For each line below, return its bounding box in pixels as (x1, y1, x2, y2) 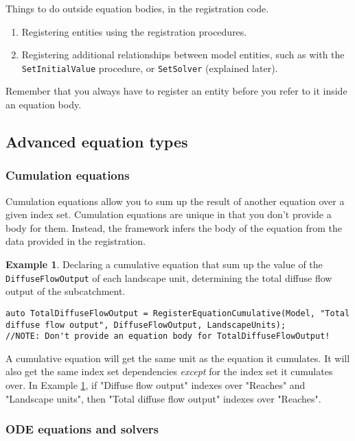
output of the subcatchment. (5, 284, 126, 298)
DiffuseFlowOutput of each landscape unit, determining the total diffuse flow (5, 270, 332, 285)
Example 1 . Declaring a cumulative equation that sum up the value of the (5, 257, 323, 271)
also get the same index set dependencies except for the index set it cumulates (5, 364, 333, 379)
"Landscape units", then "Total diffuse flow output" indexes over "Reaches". (5, 391, 321, 405)
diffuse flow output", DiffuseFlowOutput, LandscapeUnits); (5, 320, 286, 330)
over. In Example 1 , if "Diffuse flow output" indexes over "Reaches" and (5, 378, 306, 392)
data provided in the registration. (5, 234, 146, 248)
